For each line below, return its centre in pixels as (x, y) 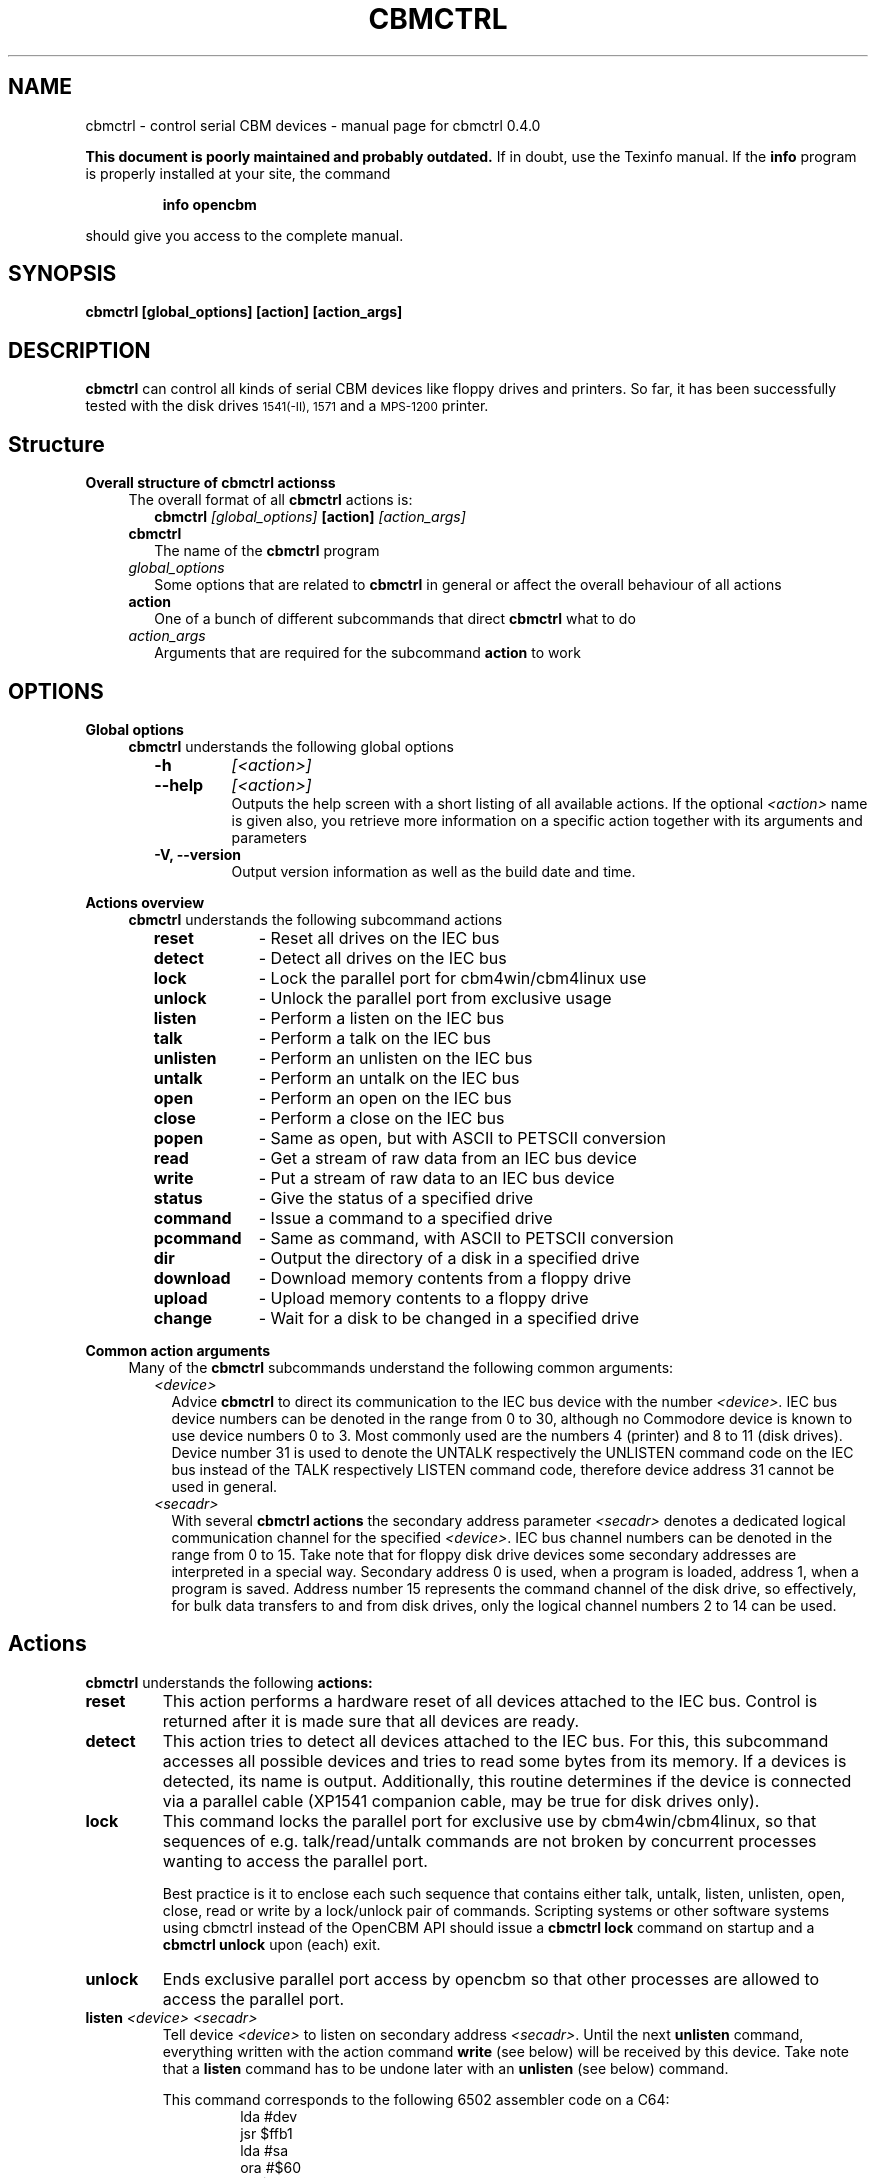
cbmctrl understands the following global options (291, 746)
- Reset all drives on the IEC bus (379, 937)
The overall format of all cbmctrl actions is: (270, 500)
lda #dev (269, 2116)
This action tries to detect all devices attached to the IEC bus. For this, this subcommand (495, 1740)
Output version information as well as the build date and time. (433, 871)
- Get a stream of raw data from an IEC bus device (447, 1157)
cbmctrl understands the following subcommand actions (315, 919)
